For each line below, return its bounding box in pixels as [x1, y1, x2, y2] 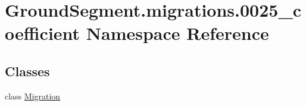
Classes [5, 61, 50, 80]
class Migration [5, 89, 61, 102]
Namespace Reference [86, 21, 269, 45]
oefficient [5, 21, 80, 45]
